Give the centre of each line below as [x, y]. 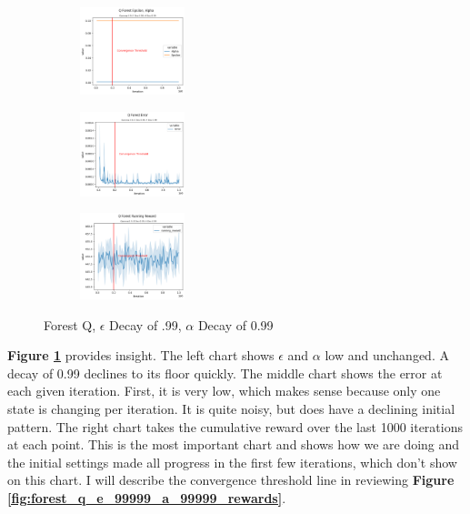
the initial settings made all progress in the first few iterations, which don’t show [232, 462]
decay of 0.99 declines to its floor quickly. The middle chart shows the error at [225, 373]
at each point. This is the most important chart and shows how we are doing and [234, 444]
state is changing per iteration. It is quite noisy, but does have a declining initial [231, 409]
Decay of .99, [145, 324]
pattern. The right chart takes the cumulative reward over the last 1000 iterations [235, 426]
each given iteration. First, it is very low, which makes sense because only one [224, 391]
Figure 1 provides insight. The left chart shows [141, 355]
